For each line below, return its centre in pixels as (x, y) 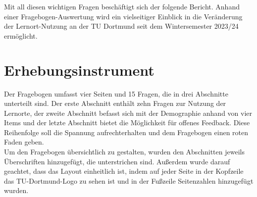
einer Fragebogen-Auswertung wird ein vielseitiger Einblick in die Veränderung (123, 16)
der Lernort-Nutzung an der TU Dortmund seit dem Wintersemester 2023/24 (121, 26)
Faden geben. (24, 142)
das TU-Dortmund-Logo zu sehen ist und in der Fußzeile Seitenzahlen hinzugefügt (129, 180)
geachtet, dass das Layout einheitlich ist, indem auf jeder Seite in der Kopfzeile (124, 171)
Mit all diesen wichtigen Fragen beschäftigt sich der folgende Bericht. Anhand (122, 6)
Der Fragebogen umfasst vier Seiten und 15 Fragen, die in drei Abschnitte (116, 93)
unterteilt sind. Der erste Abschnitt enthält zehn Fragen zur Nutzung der (115, 103)
